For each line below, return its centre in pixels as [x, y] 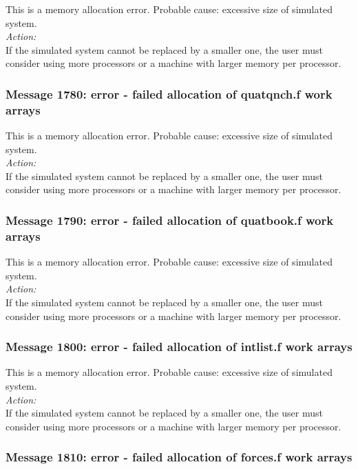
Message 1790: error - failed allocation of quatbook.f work [170, 220]
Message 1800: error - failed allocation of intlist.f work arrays [179, 347]
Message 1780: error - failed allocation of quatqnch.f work [169, 93]
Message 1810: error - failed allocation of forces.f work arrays [179, 457]
